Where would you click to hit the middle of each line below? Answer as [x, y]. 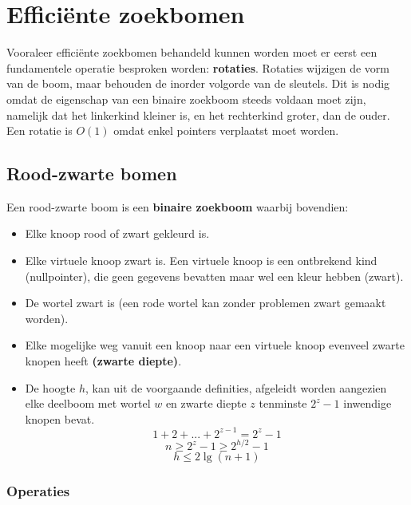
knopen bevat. [60, 418]
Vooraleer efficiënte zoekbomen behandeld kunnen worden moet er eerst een [192, 52]
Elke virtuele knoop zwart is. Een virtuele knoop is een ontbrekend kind [201, 260]
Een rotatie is [40, 130]
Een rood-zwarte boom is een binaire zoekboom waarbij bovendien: [178, 206]
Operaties [38, 491]
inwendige [368, 403]
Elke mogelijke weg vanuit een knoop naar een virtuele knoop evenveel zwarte [215, 345]
